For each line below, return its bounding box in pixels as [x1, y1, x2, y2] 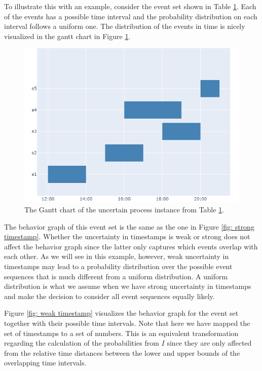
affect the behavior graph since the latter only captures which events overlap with [4, 241, 258, 251]
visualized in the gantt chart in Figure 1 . [4, 30, 131, 41]
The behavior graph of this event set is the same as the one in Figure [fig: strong [4, 221, 254, 232]
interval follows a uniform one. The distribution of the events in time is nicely [4, 21, 245, 31]
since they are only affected [167, 338, 252, 348]
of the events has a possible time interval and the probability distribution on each [4, 11, 257, 21]
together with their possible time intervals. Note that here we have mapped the [4, 317, 250, 328]
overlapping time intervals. [4, 357, 87, 368]
